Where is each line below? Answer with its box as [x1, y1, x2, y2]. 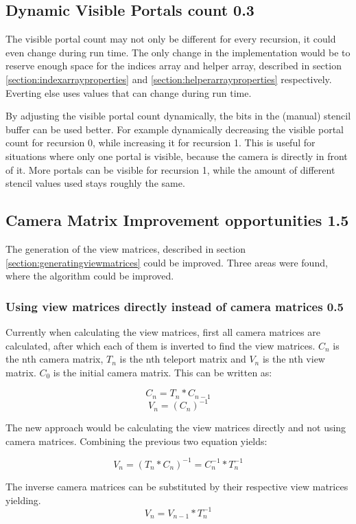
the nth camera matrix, [5, 352, 104, 366]
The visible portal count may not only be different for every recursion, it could [5, 32, 336, 46]
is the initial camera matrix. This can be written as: [53, 365, 272, 379]
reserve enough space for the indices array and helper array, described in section [5, 58, 342, 73]
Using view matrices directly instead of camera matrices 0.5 [5, 297, 344, 315]
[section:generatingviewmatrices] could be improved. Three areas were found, [5, 255, 328, 269]
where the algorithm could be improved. [5, 269, 174, 283]
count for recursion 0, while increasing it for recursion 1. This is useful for [5, 135, 316, 150]
